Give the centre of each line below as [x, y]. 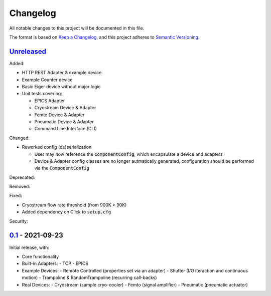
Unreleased [28, 51]
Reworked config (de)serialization [57, 147]
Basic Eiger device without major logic [61, 87]
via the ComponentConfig [62, 168]
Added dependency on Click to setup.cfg [66, 212]
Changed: [19, 138]
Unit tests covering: [42, 94]
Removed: [20, 187]
